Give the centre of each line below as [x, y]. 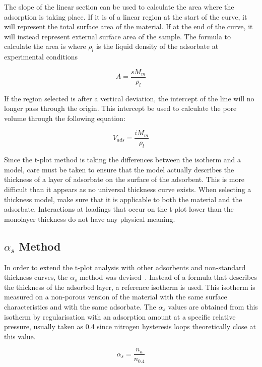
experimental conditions [41, 57]
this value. [20, 336]
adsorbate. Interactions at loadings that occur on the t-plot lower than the [119, 209]
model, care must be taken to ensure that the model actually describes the [119, 169]
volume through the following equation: [65, 118]
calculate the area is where [45, 46]
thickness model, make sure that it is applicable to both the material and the [123, 199]
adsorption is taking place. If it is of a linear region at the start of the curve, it [126, 16]
